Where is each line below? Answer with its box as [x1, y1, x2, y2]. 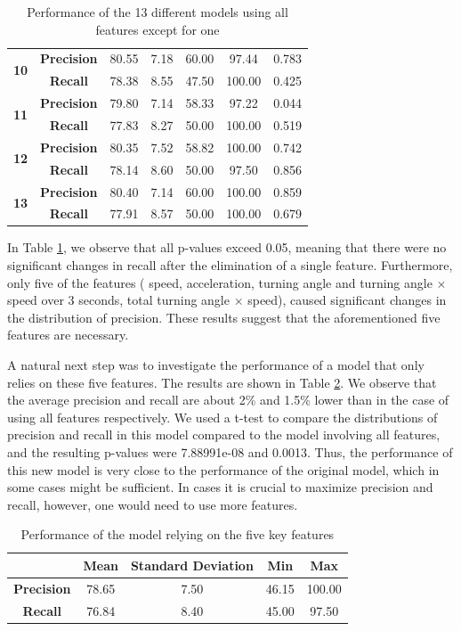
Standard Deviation [130, 555, 254, 574]
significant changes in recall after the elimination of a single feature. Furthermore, [7, 256, 453, 275]
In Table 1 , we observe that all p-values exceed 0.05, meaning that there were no [7, 238, 447, 257]
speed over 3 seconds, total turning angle [7, 291, 230, 309]
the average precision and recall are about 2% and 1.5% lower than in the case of [7, 390, 449, 409]
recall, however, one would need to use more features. [7, 495, 298, 513]
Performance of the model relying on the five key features [20, 525, 335, 544]
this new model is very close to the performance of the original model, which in [7, 460, 440, 479]
